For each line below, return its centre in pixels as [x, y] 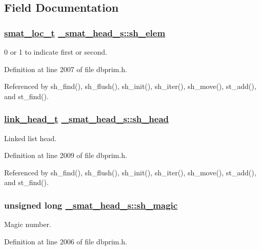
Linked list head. [31, 138]
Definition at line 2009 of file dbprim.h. [66, 155]
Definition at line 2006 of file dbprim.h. [66, 241]
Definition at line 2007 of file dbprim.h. [66, 69]
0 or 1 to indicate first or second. [56, 52]
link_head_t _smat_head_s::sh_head [87, 119]
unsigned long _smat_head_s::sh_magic [91, 205]
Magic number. [28, 224]
